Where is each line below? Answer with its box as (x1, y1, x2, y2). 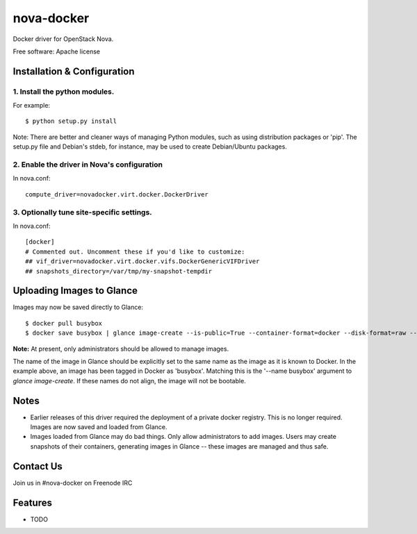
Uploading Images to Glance (13, 285, 138, 297)
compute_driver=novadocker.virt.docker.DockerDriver (25, 190, 208, 198)
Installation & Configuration (13, 65, 135, 77)
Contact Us (13, 460, 63, 472)
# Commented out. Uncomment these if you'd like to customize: (25, 247, 245, 256)
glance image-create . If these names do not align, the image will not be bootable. (13, 376, 246, 385)
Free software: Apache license (13, 47, 101, 56)
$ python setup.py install (25, 117, 117, 125)
